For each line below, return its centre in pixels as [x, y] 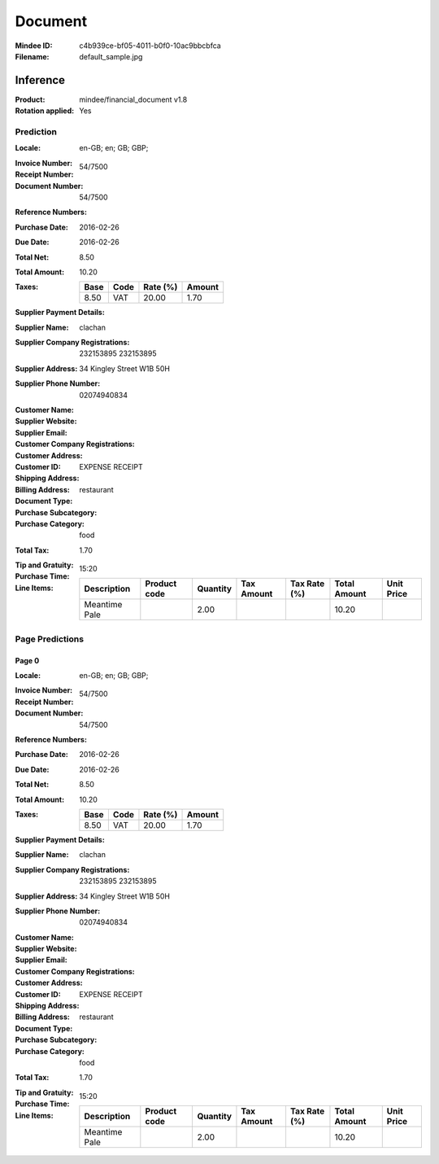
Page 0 [27, 660]
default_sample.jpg [111, 56]
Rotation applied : [45, 111]
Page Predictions [50, 639]
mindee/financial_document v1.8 [133, 99]
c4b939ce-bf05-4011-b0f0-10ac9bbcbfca [150, 46]
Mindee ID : [34, 46]
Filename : [32, 56]
